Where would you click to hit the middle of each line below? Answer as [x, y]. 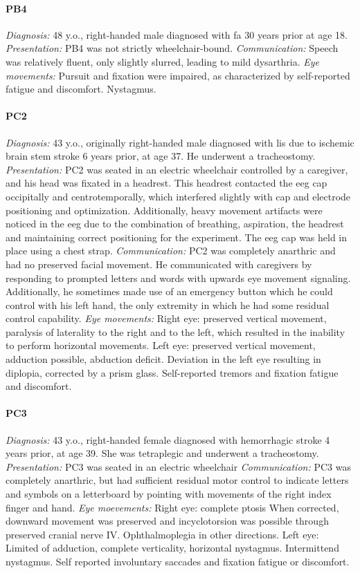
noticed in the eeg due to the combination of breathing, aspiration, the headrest [175, 224]
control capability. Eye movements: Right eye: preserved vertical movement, [166, 318]
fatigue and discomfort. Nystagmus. [81, 89]
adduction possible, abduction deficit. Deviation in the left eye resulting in [163, 359]
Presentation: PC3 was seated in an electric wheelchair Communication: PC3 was [178, 466]
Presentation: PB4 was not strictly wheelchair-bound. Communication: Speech [172, 48]
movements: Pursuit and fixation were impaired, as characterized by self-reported [178, 75]
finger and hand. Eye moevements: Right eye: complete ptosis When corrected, [172, 507]
